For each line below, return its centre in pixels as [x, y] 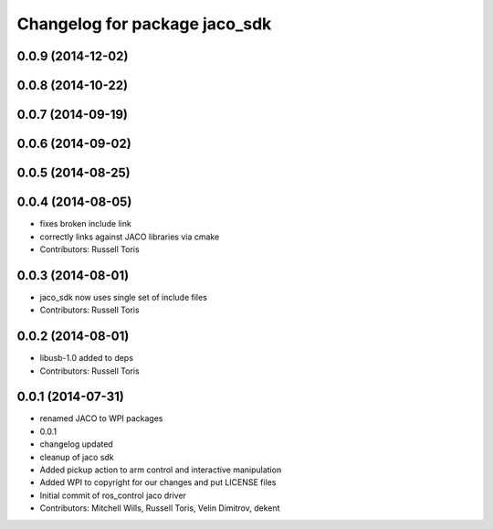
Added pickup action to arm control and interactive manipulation [161, 470]
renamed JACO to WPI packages [101, 418]
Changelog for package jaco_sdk [144, 24]
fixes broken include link [85, 224]
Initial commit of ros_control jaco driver [113, 495]
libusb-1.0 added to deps [87, 358]
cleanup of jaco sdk [77, 457]
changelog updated [76, 444]
